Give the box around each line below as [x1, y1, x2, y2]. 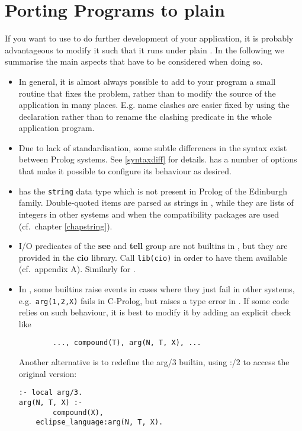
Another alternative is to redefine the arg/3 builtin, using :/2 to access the [18, 356, 290, 368]
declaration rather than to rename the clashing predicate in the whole [18, 110, 272, 122]
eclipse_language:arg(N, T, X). [36, 418, 163, 427]
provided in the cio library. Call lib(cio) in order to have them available [18, 251, 288, 263]
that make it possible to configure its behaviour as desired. [18, 165, 232, 177]
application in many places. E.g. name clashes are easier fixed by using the [18, 98, 290, 111]
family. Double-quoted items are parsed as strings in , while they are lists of [18, 196, 294, 209]
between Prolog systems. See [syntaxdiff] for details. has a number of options [18, 153, 297, 165]
